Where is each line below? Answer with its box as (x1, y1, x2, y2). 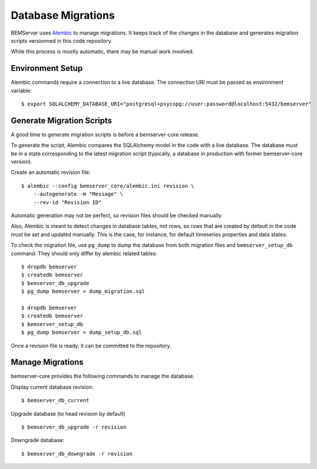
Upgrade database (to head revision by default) (11, 410, 126, 417)
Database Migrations (11, 9, 115, 22)
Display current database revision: (11, 384, 94, 391)
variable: (11, 87, 32, 94)
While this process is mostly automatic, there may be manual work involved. (11, 48, 195, 55)
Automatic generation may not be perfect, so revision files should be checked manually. (11, 212, 223, 219)
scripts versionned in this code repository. (11, 37, 113, 44)
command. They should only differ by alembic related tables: (11, 249, 158, 257)
